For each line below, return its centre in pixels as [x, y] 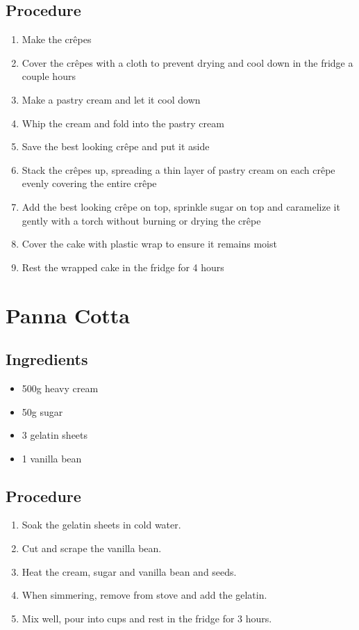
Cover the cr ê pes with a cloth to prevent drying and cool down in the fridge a [187, 62]
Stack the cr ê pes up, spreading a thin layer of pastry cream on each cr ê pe [178, 169]
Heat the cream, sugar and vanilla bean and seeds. [129, 571]
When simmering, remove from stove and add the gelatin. [144, 595]
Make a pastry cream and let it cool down [111, 99]
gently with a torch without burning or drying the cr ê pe [141, 220]
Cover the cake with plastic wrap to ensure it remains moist [149, 244]
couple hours [49, 76]
